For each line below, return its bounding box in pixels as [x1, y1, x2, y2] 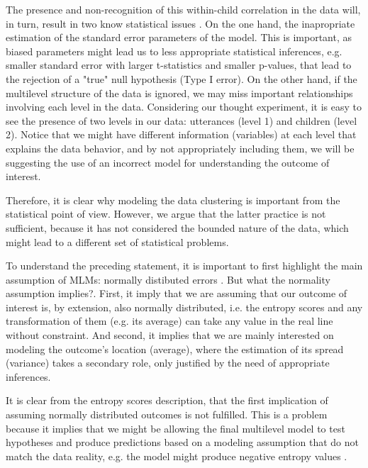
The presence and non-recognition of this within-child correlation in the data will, [6, 2, 361, 16]
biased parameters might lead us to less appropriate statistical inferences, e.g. [6, 43, 342, 58]
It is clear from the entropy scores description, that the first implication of [6, 393, 328, 408]
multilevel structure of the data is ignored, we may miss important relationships [6, 85, 353, 100]
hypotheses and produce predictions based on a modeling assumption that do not [6, 435, 359, 450]
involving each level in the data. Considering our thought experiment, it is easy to [6, 99, 362, 114]
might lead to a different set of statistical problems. [6, 234, 229, 249]
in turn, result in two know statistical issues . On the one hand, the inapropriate [6, 16, 355, 30]
